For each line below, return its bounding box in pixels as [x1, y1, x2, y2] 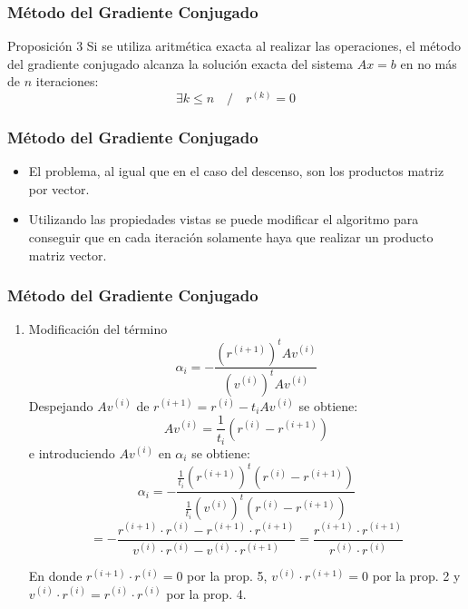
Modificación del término [28, 319, 168, 339]
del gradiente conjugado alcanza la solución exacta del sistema [7, 54, 353, 73]
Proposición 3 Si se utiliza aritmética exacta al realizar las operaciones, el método [7, 36, 462, 55]
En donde [28, 566, 83, 585]
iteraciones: [35, 72, 99, 91]
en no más [400, 54, 457, 73]
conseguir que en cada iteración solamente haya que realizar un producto [28, 228, 434, 247]
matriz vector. [28, 245, 107, 264]
